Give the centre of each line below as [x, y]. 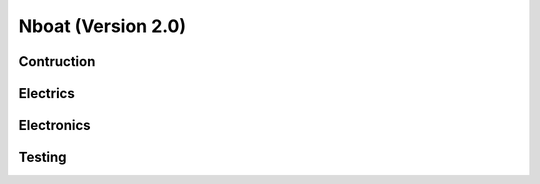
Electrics [46, 93]
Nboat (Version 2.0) [102, 26]
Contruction [57, 61]
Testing [42, 157]
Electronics [54, 125]
